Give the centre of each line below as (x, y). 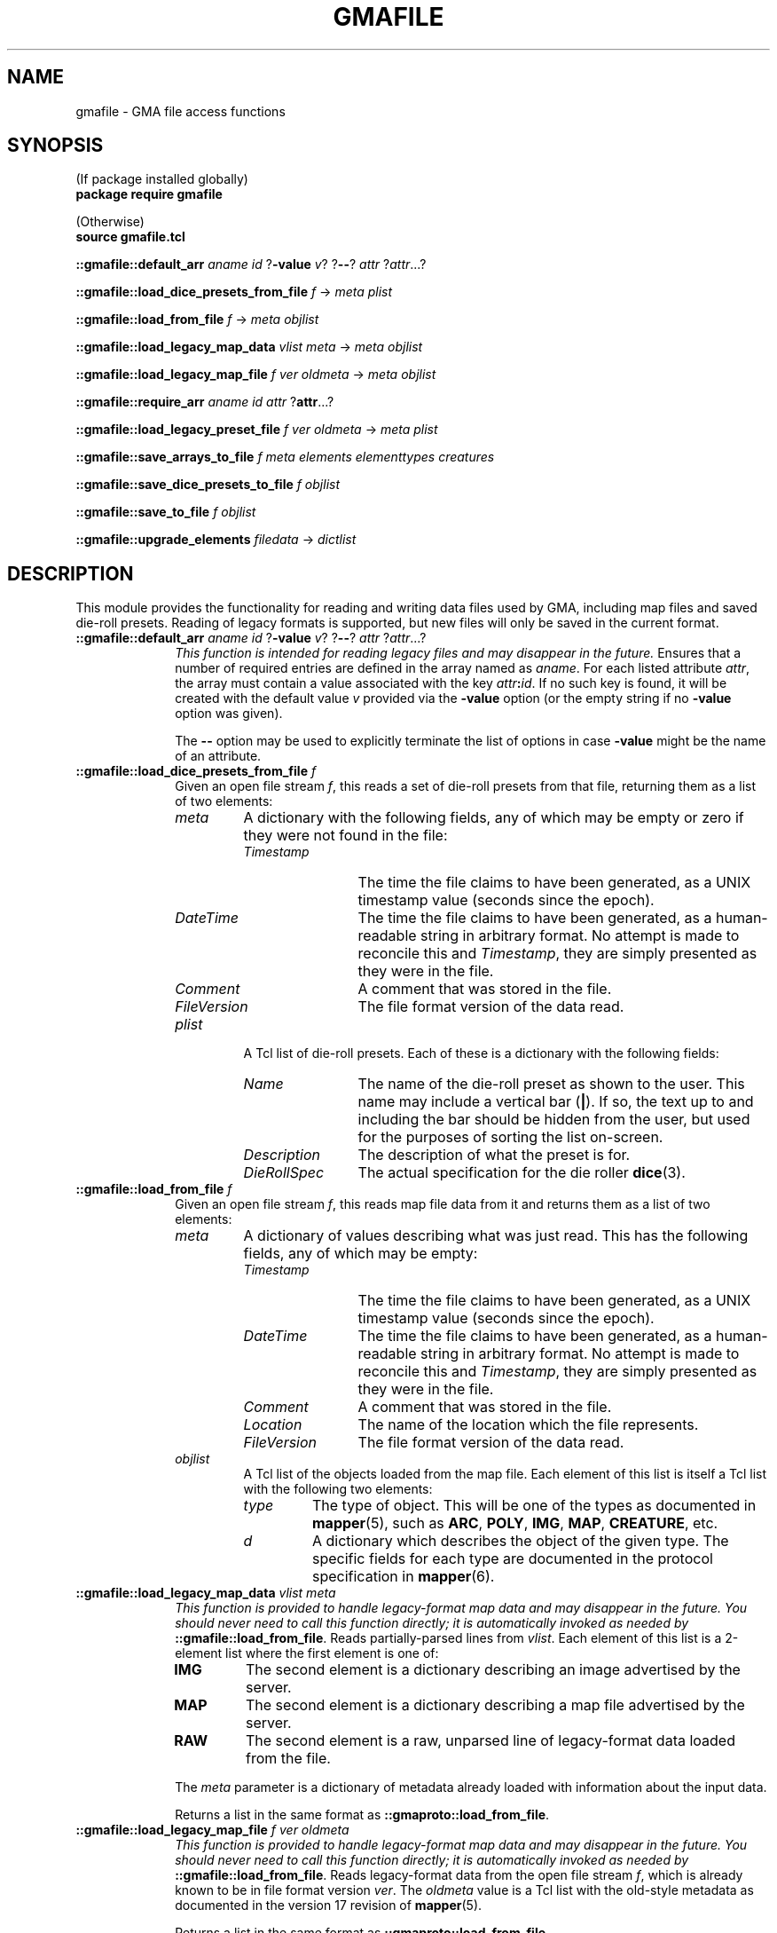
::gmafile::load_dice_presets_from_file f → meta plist (234, 292)
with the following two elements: (338, 1489)
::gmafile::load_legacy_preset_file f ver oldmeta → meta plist (257, 430)
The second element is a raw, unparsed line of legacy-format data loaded (491, 1741)
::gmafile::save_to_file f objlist (166, 512)
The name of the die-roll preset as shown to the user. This (551, 1084)
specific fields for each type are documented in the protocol (512, 1559)
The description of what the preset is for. (494, 1155)
